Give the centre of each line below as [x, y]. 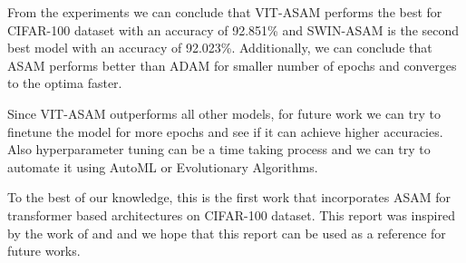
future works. [44, 251]
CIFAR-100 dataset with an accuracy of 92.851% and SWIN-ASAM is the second [233, 29]
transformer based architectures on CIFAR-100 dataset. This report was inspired [231, 214]
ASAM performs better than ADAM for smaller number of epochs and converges [232, 65]
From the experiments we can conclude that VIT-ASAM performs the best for [225, 12]
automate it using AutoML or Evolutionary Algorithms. [163, 166]
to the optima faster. [65, 83]
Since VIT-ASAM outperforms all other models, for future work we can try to [224, 113]
